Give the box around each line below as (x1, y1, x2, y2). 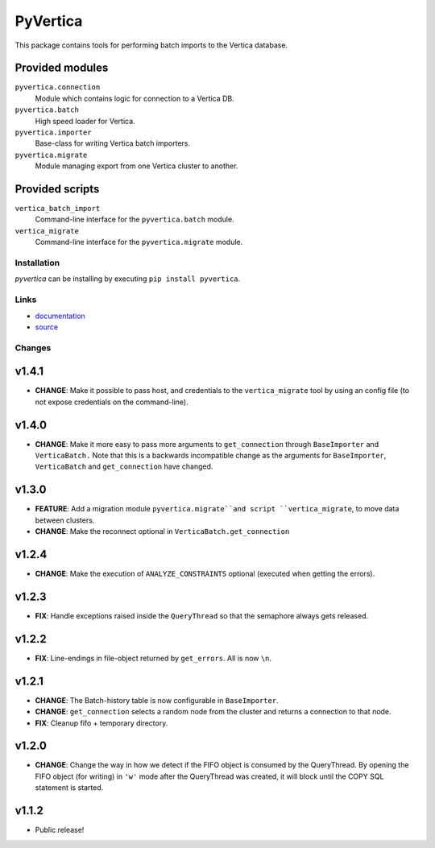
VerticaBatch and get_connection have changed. (35, 461, 213, 471)
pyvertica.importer (14, 128, 92, 137)
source (35, 322, 59, 332)
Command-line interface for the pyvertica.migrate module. (35, 238, 243, 247)
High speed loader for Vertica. (35, 116, 136, 126)
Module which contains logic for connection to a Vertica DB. (35, 93, 235, 103)
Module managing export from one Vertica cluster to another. (35, 161, 238, 171)
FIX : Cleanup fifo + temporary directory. (35, 718, 168, 728)
